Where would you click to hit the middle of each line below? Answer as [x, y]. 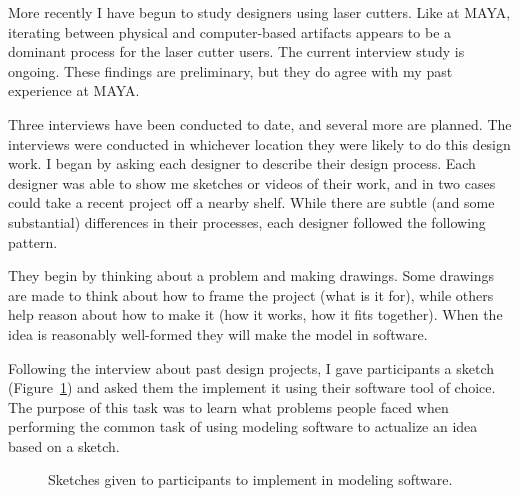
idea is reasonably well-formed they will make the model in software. [218, 333]
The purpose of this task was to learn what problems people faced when [228, 406]
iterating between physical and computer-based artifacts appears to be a [230, 31]
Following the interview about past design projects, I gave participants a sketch [251, 367]
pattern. [33, 241]
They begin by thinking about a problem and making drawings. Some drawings [251, 275]
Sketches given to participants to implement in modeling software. [250, 479]
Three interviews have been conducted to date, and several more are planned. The [260, 123]
